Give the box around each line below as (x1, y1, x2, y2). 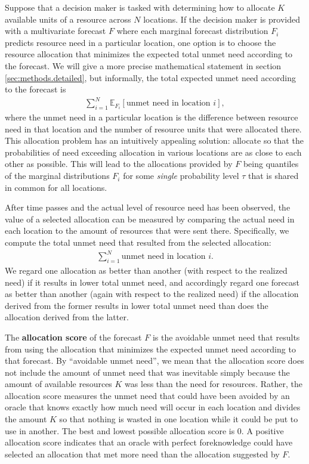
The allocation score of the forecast (5, 330, 142, 343)
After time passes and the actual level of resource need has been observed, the (5, 201, 291, 214)
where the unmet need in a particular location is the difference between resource (5, 111, 298, 123)
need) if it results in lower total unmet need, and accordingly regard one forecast (5, 276, 299, 288)
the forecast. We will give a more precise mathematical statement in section (5, 59, 282, 72)
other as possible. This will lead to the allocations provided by (5, 157, 233, 170)
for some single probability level (123, 169, 239, 182)
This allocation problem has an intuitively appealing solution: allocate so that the (5, 134, 304, 147)
